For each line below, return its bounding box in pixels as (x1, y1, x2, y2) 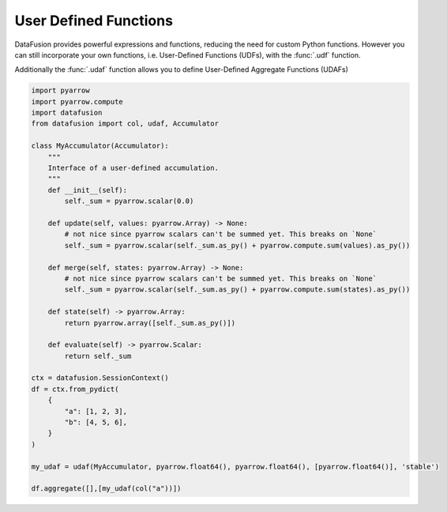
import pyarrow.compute (31, 97, 124, 106)
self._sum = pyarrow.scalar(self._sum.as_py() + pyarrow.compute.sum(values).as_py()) (64, 241, 411, 250)
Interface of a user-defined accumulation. (47, 164, 219, 173)
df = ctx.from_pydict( (31, 384, 119, 393)
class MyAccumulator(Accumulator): (31, 141, 169, 150)
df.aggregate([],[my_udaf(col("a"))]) (31, 484, 182, 493)
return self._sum (64, 352, 132, 360)
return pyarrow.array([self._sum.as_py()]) (64, 318, 236, 327)
